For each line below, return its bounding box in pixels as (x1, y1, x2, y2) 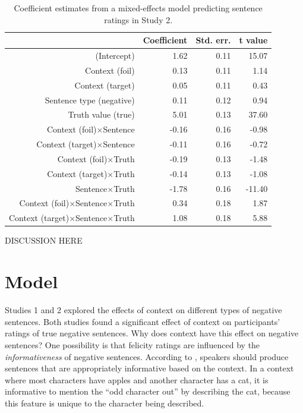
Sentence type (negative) (45, 93, 135, 106)
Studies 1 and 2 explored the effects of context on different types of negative (5, 304, 282, 316)
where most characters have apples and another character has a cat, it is (5, 373, 269, 386)
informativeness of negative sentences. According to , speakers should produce (5, 350, 289, 362)
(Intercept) (95, 49, 135, 62)
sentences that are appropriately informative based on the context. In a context (5, 362, 294, 374)
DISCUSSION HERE (5, 234, 83, 247)
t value (239, 34, 268, 46)
